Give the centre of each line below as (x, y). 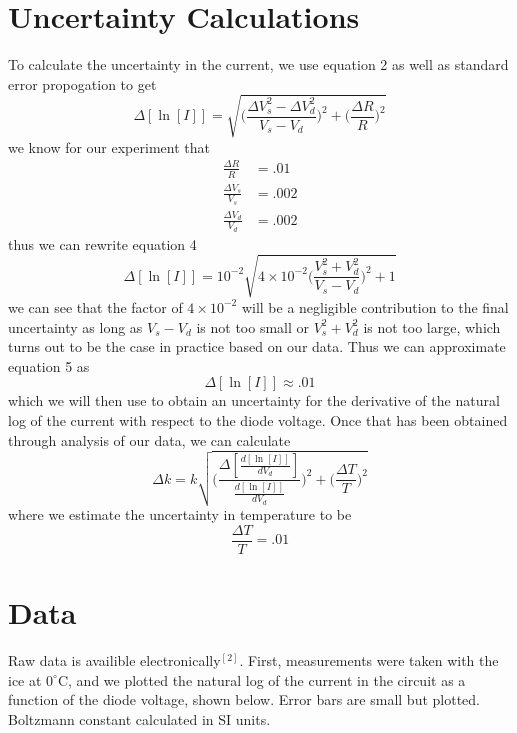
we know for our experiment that (109, 146)
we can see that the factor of (95, 306)
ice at (25, 679)
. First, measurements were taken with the (369, 659)
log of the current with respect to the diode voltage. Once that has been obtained (258, 419)
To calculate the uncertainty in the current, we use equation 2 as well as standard (258, 64)
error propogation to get (82, 83)
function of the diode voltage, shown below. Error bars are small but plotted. (244, 699)
